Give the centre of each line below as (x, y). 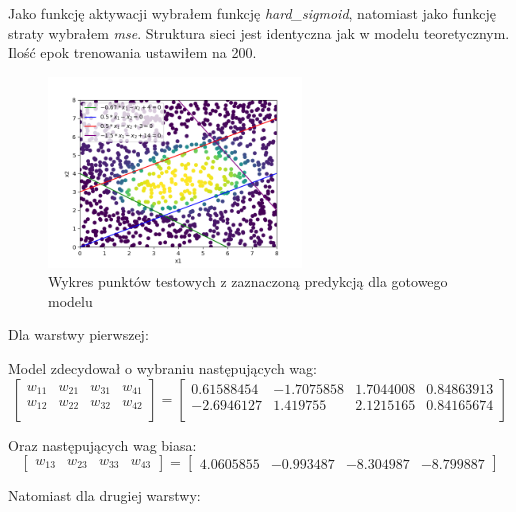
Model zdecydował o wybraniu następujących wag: (162, 367)
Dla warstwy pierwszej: (78, 334)
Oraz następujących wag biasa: (102, 444)
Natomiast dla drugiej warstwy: (104, 495)
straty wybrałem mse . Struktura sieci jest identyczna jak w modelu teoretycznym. (259, 32)
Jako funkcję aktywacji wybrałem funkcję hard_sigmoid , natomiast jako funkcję (252, 13)
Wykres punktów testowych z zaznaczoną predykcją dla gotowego (248, 281)
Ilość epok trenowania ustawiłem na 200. (132, 52)
